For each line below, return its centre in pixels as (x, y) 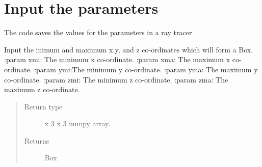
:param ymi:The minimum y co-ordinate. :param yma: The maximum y (146, 69)
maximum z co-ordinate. (42, 89)
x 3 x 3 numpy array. (77, 123)
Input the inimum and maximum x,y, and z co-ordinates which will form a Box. (129, 49)
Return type (43, 106)
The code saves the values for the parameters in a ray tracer (98, 32)
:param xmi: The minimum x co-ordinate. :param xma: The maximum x (117, 59)
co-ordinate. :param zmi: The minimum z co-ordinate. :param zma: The (116, 79)
